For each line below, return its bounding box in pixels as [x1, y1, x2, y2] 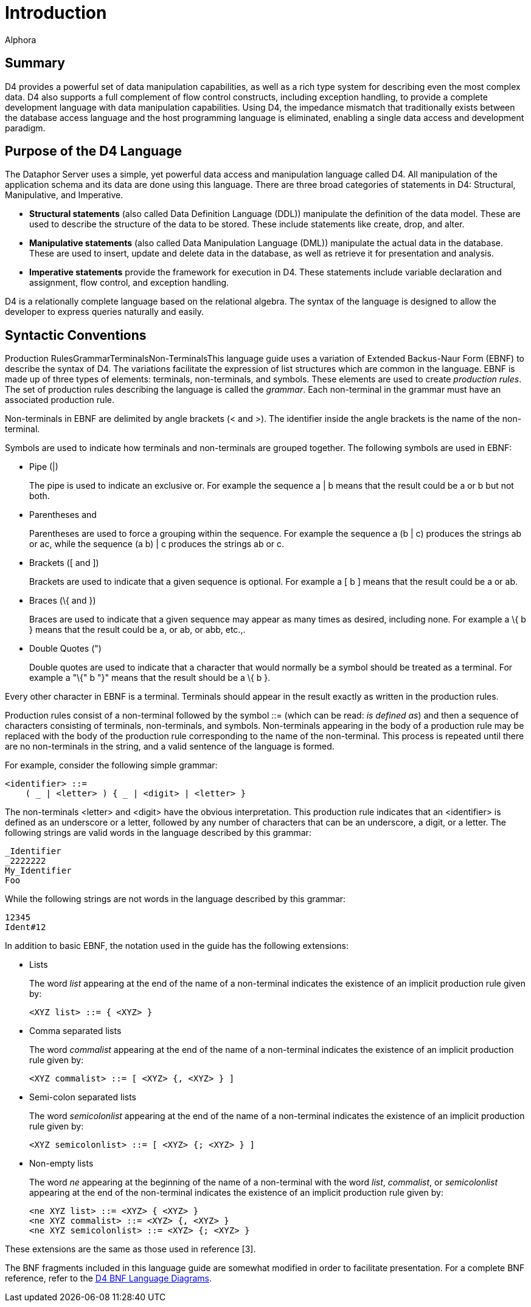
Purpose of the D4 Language [5, 143, 182, 159]
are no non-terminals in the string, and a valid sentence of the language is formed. [5, 741, 335, 752]
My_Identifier [5, 866, 72, 876]
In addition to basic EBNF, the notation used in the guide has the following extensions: [5, 940, 349, 951]
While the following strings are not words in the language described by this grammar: [5, 894, 346, 905]
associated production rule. [5, 395, 114, 405]
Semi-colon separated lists [29, 1092, 136, 1103]
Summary [5, 55, 65, 71]
